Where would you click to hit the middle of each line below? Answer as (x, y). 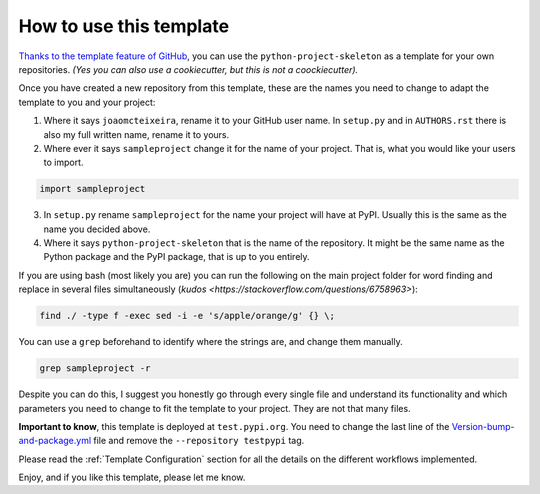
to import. (63, 162)
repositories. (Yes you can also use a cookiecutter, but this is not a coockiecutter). (188, 69)
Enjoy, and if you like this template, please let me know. (132, 477)
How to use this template (124, 26)
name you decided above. (97, 229)
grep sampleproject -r (95, 368)
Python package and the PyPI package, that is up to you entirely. (176, 257)
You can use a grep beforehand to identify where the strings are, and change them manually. (211, 342)
